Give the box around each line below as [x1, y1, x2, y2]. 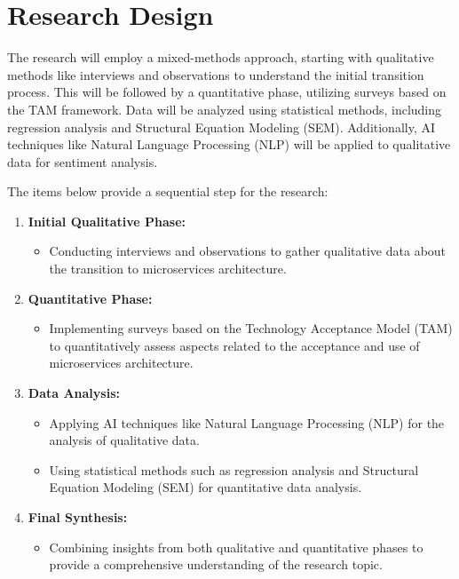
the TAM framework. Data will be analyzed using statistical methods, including [7, 99, 442, 118]
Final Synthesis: [28, 508, 128, 526]
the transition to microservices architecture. [49, 259, 287, 278]
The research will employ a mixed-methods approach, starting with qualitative [7, 48, 434, 67]
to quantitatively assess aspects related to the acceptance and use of [49, 336, 420, 354]
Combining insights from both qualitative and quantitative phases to [49, 537, 423, 556]
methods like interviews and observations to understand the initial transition [7, 65, 424, 83]
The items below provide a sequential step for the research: [7, 182, 328, 201]
